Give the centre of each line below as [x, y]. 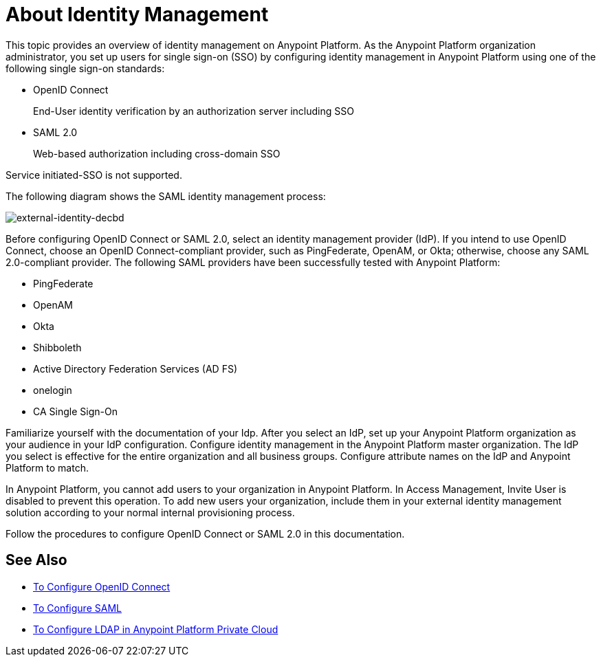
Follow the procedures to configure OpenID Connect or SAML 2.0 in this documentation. [205, 533]
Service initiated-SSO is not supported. [94, 175]
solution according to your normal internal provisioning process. [150, 512]
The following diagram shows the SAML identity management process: [166, 196]
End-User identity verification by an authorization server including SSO [194, 111]
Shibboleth [57, 347]
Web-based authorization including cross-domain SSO [157, 153]
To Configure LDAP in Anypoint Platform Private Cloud [156, 629]
